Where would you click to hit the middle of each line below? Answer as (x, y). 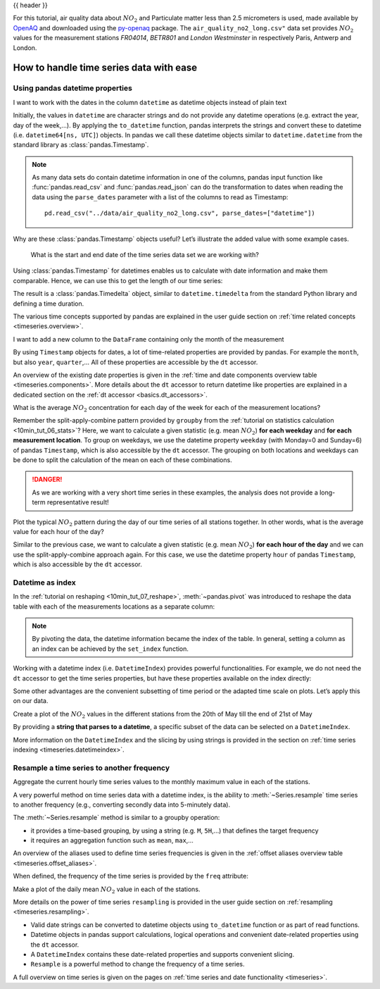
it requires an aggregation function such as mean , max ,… (112, 840)
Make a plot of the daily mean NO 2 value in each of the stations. (107, 890)
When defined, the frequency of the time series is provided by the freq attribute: (131, 876)
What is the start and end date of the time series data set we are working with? (145, 255)
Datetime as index (45, 583)
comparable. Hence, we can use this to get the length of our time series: (118, 280)
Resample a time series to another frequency (91, 768)
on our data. (31, 701)
